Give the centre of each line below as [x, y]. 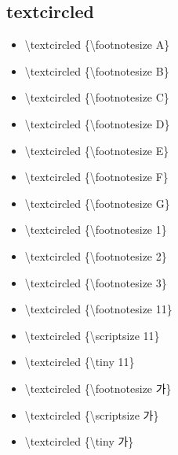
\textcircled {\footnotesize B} [97, 70]
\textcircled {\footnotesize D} [97, 123]
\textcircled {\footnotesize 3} [96, 282]
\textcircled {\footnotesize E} [97, 150]
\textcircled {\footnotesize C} [97, 97]
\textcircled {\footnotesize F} [96, 177]
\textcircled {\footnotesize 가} [98, 388]
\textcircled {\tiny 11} [80, 362]
